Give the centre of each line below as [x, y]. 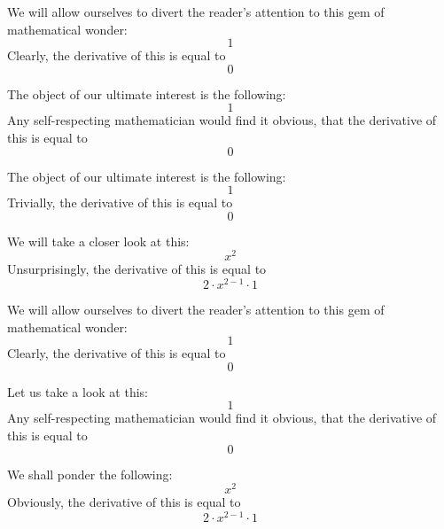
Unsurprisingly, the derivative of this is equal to [137, 269]
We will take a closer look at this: [98, 241]
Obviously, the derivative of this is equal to [124, 502]
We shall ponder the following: [90, 474]
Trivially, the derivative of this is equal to [120, 202]
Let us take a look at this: [78, 391]
